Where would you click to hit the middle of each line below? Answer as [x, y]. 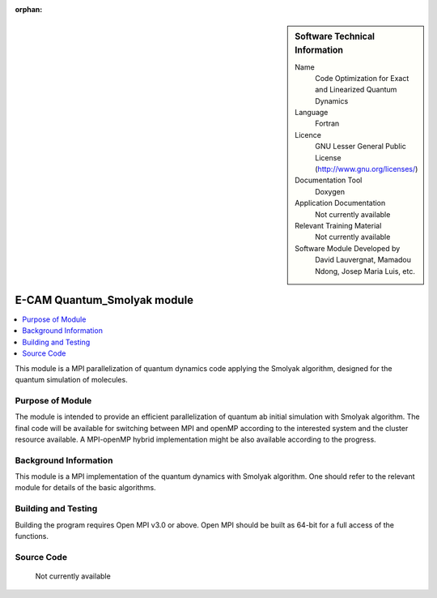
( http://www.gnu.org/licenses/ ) [367, 169]
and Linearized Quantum [356, 90]
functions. [32, 536]
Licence [308, 135]
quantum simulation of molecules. [72, 380]
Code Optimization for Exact [362, 78]
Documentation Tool [329, 180]
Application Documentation [340, 203]
